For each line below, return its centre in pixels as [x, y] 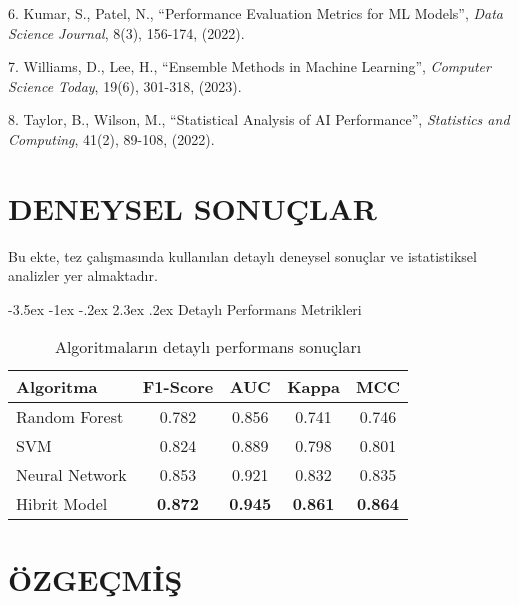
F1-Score [178, 387]
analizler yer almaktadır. [83, 275]
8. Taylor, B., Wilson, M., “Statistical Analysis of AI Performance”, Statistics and [259, 119]
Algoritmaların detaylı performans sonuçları [208, 347]
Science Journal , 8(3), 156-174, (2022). [126, 32]
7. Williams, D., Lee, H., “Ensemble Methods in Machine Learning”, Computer [249, 66]
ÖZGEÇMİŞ [95, 578]
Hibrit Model [62, 504]
